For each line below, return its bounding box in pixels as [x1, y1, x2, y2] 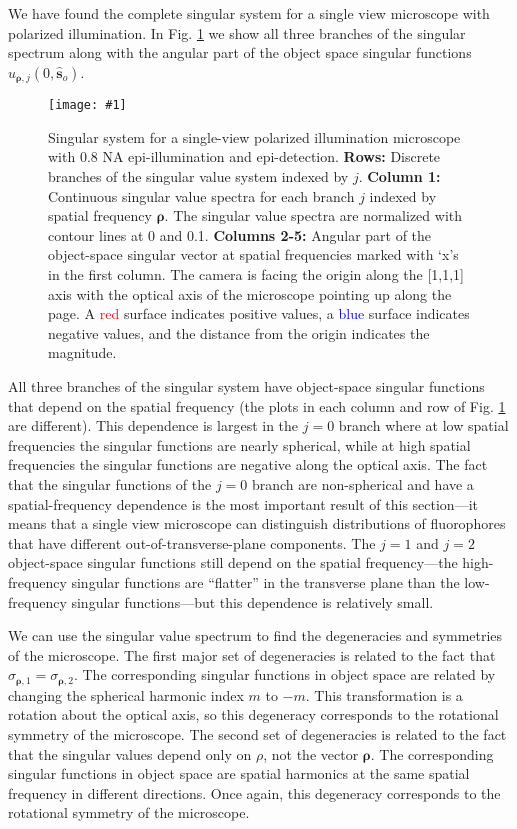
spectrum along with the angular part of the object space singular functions [8, 42, 472, 63]
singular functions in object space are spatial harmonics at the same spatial [8, 763, 470, 784]
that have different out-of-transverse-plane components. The [8, 532, 376, 553]
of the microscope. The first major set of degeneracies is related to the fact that [8, 644, 496, 665]
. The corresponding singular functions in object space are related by [73, 664, 496, 685]
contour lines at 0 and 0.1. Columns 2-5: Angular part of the [48, 224, 432, 245]
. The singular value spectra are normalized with [164, 205, 463, 226]
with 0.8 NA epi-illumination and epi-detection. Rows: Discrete [48, 146, 441, 167]
